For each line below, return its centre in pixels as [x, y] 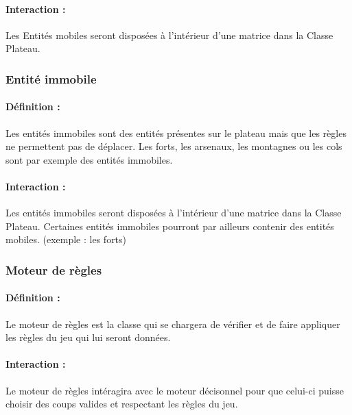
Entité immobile [51, 78]
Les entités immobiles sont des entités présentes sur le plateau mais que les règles [176, 133]
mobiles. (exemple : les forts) [66, 239]
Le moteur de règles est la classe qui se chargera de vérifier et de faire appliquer [173, 324]
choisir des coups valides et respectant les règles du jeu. [122, 404]
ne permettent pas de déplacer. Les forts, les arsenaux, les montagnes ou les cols [174, 146]
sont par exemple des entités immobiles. [89, 159]
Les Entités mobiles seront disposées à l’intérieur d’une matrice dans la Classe [169, 35]
